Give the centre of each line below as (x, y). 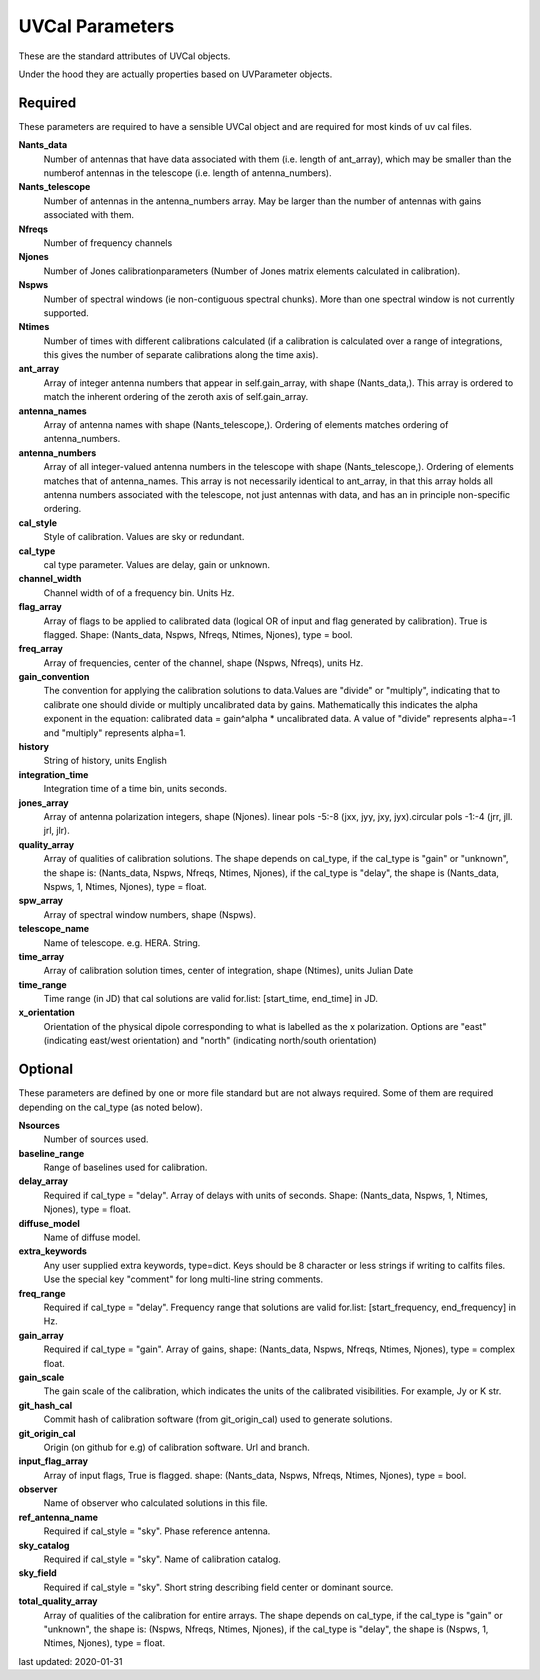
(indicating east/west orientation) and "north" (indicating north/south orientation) (210, 1041)
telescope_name (54, 929)
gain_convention (54, 677)
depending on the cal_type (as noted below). (111, 1107)
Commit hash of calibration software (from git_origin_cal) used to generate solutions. (218, 1419)
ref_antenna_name (58, 1517)
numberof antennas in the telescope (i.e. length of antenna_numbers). (187, 173)
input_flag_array (53, 1461)
